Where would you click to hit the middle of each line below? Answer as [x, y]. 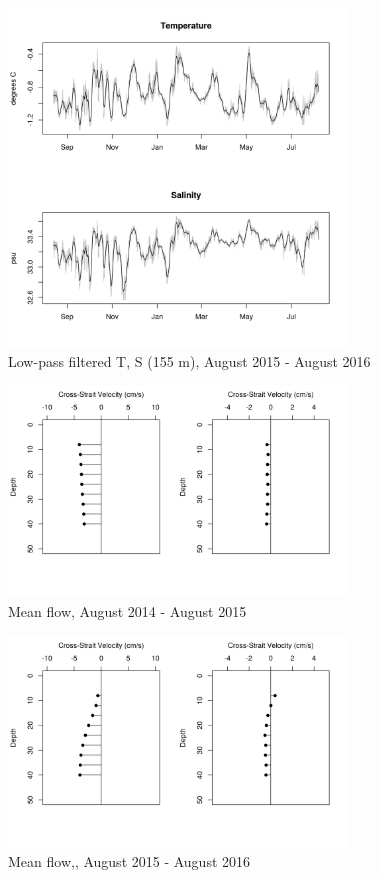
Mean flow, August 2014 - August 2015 [127, 610]
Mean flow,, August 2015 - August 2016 [129, 861]
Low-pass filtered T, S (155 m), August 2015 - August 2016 [189, 360]
